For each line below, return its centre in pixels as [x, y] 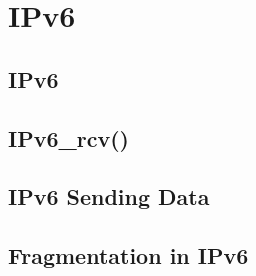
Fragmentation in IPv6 [128, 255]
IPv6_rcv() [68, 137]
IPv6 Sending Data [109, 196]
